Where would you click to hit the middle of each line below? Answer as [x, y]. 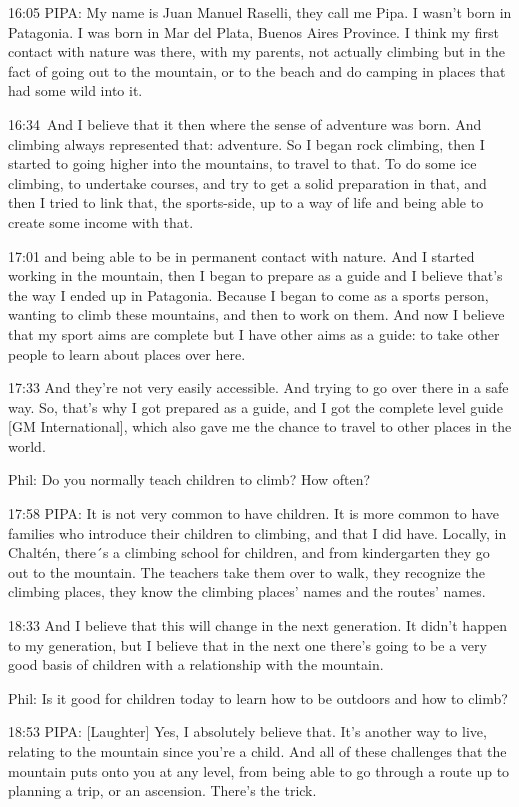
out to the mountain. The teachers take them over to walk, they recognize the [246, 571]
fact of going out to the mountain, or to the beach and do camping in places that [257, 70]
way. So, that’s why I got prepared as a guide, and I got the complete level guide [255, 406]
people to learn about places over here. [127, 353]
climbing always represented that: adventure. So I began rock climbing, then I [246, 143]
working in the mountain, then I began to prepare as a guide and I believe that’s [255, 275]
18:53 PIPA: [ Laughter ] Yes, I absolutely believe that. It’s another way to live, [247, 731]
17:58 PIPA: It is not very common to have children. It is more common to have [253, 513]
